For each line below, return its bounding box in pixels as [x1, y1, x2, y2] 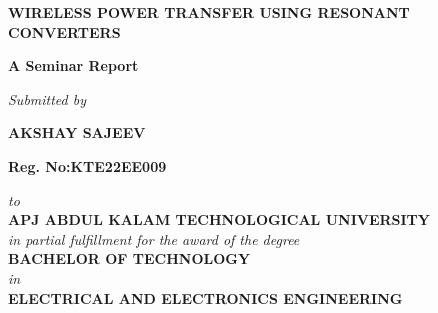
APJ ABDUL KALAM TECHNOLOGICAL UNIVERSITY [8, 209, 430, 230]
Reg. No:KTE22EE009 [8, 155, 167, 176]
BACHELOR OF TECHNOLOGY [8, 248, 251, 269]
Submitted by [8, 88, 87, 109]
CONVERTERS [8, 21, 121, 42]
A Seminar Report [8, 55, 139, 76]
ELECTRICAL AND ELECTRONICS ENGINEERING [8, 287, 403, 308]
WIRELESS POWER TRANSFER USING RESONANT [8, 2, 410, 22]
